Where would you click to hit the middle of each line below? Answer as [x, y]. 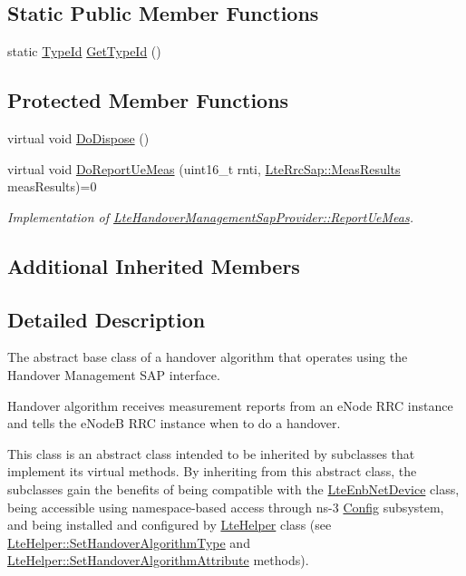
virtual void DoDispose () [78, 138]
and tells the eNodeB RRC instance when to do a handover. [174, 423]
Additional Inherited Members [154, 265]
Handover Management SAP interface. [114, 374]
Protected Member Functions [148, 100]
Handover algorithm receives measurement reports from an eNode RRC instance [230, 405]
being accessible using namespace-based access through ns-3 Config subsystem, [226, 507]
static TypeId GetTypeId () [84, 51]
